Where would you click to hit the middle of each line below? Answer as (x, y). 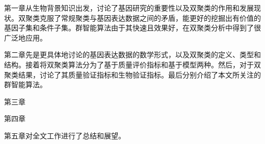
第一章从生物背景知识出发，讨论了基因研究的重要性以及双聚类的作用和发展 (129, 8)
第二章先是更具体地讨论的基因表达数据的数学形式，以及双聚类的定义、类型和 (132, 55)
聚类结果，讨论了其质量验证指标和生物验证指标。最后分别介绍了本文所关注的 (132, 74)
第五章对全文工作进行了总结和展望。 (65, 135)
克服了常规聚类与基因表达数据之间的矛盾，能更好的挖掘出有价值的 (150, 17)
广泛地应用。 (25, 37)
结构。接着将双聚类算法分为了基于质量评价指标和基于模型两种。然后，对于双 (132, 64)
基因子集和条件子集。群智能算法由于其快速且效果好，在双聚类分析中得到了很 (132, 28)
